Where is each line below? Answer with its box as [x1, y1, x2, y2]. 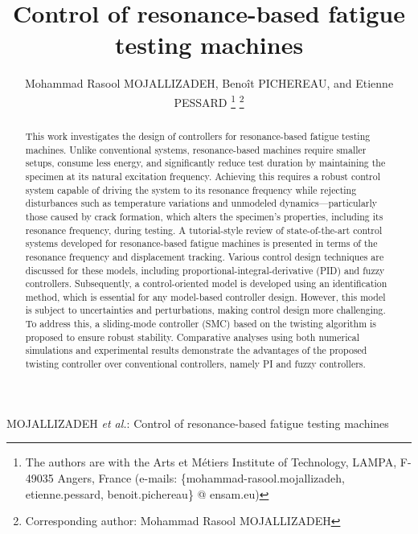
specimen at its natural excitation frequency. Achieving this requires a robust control [25, 169, 380, 183]
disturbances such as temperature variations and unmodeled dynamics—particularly [25, 196, 378, 210]
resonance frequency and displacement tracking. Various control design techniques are [25, 249, 384, 263]
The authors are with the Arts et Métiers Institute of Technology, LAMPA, [25, 454, 397, 470]
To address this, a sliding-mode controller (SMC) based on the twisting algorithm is [25, 317, 377, 331]
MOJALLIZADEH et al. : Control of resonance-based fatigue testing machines [6, 414, 389, 431]
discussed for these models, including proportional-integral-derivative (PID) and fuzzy [25, 263, 385, 277]
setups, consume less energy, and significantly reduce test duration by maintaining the [25, 156, 386, 170]
